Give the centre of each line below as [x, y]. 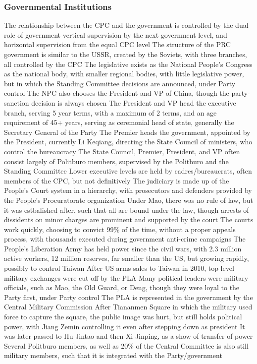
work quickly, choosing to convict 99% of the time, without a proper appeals [120, 229]
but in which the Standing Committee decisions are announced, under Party [120, 83]
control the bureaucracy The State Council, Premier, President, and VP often [122, 151]
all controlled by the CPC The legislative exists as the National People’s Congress [128, 64]
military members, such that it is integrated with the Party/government [113, 355]
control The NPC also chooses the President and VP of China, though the [117, 93]
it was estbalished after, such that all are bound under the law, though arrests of [127, 210]
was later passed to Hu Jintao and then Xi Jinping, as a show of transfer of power [128, 336]
